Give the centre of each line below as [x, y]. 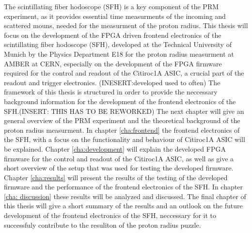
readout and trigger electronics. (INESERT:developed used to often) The [112, 82]
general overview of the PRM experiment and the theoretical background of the [122, 120]
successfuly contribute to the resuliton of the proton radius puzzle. [102, 225]
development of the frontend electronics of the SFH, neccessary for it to [110, 215]
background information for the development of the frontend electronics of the [120, 101]
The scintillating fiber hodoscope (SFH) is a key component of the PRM [111, 6]
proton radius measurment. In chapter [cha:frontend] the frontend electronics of [122, 130]
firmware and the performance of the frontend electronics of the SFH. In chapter [123, 187]
